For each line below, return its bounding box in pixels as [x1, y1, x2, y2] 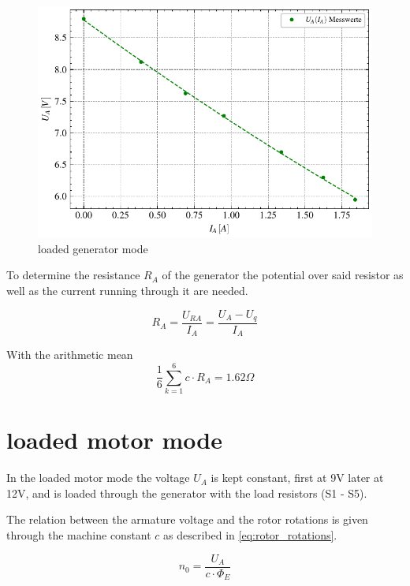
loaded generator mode [38, 240, 148, 256]
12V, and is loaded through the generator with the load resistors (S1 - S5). [6, 484, 367, 501]
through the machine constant [6, 527, 151, 543]
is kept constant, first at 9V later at [211, 469, 384, 486]
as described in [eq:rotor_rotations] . [163, 527, 337, 543]
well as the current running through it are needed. [6, 282, 248, 298]
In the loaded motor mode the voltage [6, 469, 190, 486]
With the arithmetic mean [6, 346, 133, 363]
